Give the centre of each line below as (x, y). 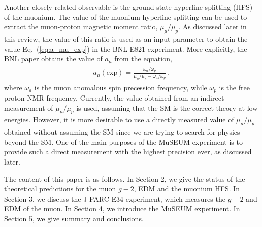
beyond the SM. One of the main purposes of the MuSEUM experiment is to (123, 141)
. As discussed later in (212, 27)
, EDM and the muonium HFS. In (187, 189)
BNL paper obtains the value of (53, 59)
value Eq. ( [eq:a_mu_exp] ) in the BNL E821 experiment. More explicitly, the (126, 48)
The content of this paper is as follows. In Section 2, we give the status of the (125, 179)
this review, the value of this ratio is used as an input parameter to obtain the (126, 38)
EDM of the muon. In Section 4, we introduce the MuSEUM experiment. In (122, 208)
